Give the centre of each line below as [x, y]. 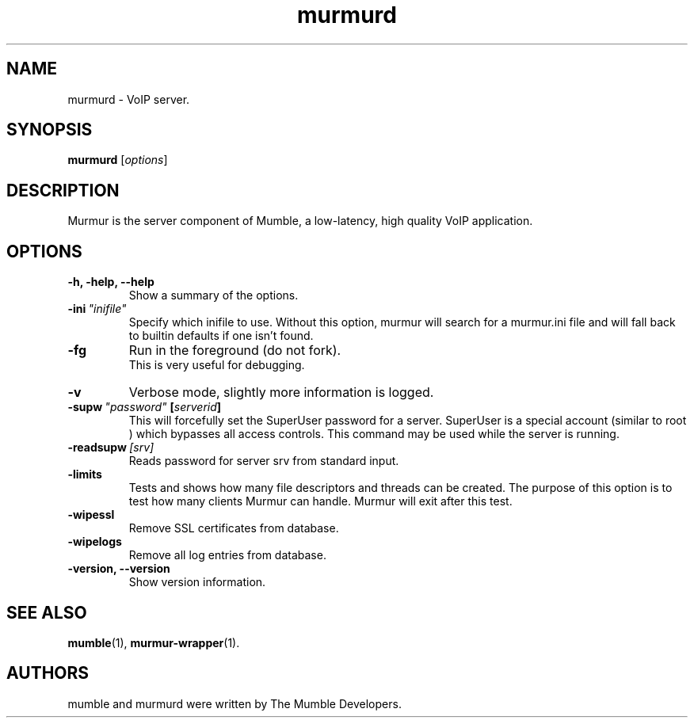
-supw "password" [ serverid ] [145, 407]
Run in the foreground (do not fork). [235, 351]
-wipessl [91, 515]
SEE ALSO [47, 612]
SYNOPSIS [50, 130]
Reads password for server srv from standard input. [264, 461]
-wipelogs [95, 542]
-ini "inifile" [97, 309]
